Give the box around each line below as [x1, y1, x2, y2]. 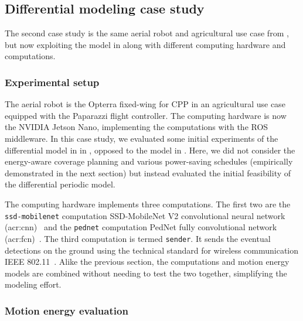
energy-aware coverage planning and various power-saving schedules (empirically [5, 155, 293, 168]
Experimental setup [5, 74, 100, 89]
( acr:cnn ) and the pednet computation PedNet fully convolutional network [5, 221, 277, 233]
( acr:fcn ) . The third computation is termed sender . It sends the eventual [5, 232, 271, 244]
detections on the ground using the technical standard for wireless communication [5, 244, 299, 256]
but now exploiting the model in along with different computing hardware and [5, 38, 286, 50]
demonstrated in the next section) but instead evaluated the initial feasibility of [5, 166, 291, 179]
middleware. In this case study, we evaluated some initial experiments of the [5, 132, 278, 144]
